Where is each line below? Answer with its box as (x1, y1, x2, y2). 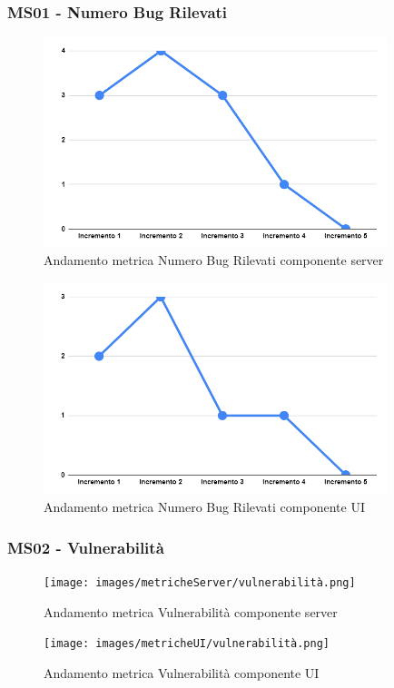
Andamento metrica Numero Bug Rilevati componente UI (44, 497, 365, 516)
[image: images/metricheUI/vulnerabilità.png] (44, 637, 330, 651)
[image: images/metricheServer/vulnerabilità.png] (44, 575, 356, 589)
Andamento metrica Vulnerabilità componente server (44, 602, 338, 621)
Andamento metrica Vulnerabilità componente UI (44, 663, 320, 682)
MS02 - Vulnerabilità (7, 536, 164, 558)
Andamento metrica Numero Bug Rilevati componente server (44, 251, 384, 270)
